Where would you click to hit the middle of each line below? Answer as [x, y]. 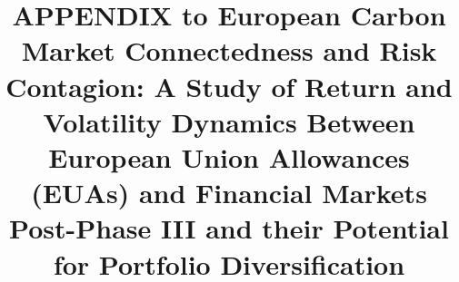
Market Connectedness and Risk [229, 50]
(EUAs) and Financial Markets [229, 193]
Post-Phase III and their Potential [229, 228]
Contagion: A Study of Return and [229, 86]
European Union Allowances [229, 156]
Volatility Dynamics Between [229, 121]
